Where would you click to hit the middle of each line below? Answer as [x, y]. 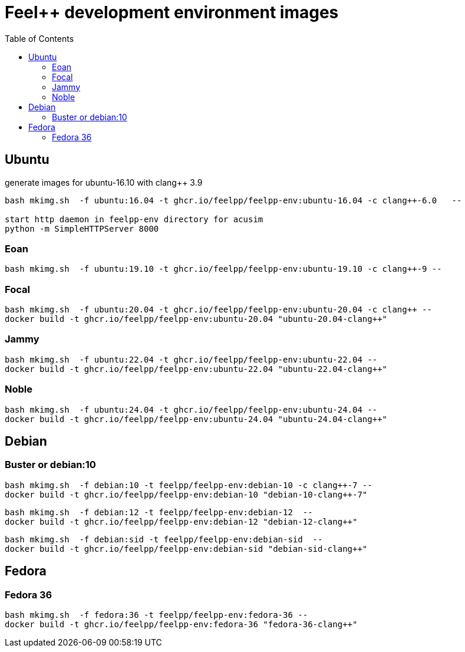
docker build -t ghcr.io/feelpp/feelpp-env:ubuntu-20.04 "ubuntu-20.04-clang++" [196, 319]
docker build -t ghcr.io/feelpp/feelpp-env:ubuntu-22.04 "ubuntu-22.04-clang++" [196, 369]
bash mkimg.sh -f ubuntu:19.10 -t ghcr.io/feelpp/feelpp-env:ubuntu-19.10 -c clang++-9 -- [223, 269]
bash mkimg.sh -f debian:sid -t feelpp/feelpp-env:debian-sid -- [164, 539]
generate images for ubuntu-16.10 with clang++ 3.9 [104, 182]
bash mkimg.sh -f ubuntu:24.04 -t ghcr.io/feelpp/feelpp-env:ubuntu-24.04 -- [191, 409]
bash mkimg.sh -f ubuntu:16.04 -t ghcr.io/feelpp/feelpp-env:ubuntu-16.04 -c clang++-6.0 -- [233, 200]
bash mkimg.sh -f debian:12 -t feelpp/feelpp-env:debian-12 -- [159, 512]
